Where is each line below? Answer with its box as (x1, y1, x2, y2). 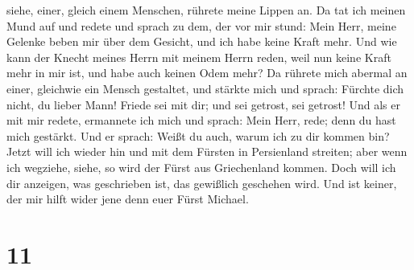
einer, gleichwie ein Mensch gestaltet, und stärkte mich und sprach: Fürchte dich (6, 80, 404, 96)
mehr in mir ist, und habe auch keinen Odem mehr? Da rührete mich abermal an (6, 64, 408, 81)
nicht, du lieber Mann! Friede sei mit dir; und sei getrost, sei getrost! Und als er (6, 96, 400, 112)
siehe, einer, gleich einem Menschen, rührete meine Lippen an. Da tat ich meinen (6, 2, 406, 18)
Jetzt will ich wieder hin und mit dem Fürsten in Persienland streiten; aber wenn (6, 143, 408, 160)
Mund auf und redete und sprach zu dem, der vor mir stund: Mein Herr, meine (6, 17, 396, 34)
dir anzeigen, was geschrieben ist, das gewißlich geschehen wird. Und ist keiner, (6, 174, 397, 191)
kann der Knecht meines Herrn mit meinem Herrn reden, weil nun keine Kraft (6, 48, 391, 65)
